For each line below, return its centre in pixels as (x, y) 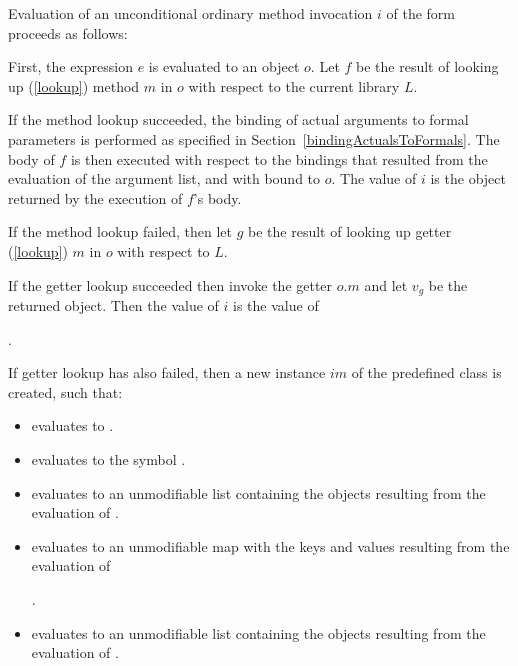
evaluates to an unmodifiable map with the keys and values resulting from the (270, 545)
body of (31, 158)
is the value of (276, 304)
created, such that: (65, 391)
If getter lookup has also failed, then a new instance (167, 372)
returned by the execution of (95, 197)
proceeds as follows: (68, 32)
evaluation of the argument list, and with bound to (164, 178)
